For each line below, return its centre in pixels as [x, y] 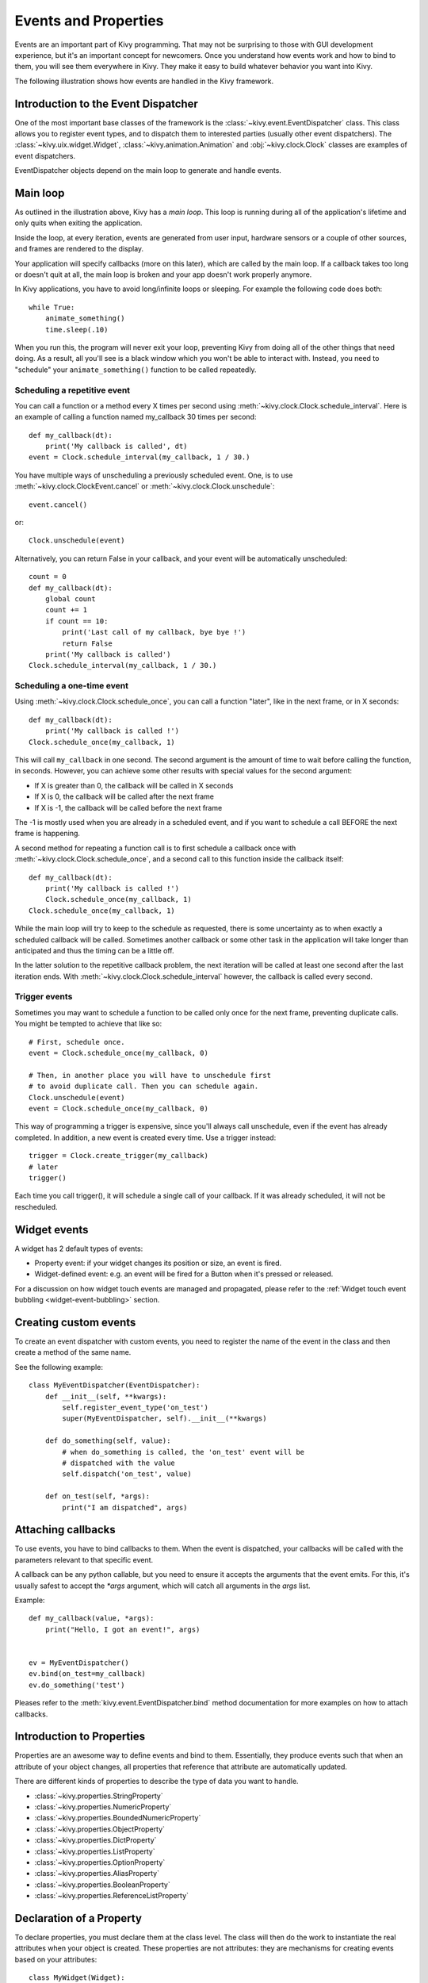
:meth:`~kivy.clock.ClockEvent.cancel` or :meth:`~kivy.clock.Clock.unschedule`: [145, 486]
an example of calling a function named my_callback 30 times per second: [136, 417]
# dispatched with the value [119, 1463]
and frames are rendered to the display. [79, 249]
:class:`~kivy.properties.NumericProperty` [103, 1807]
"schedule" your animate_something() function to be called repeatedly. [136, 370]
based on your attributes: [56, 1959]
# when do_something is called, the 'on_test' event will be [183, 1452]
